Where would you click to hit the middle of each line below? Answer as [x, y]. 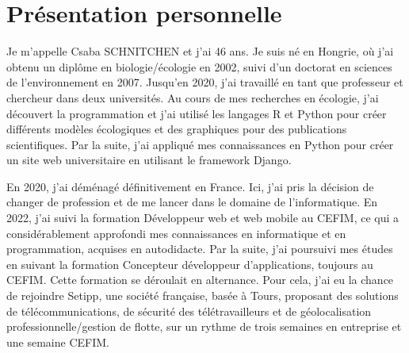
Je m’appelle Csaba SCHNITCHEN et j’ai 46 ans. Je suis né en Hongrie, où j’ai [200, 51]
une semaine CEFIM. [58, 341]
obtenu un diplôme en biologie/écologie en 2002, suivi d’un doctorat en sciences [199, 66]
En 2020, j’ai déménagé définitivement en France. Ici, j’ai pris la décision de [190, 186]
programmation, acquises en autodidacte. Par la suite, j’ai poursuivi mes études [200, 249]
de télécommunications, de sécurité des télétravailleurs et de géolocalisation [189, 311]
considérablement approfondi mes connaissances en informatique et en [176, 233]
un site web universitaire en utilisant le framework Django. [149, 160]
